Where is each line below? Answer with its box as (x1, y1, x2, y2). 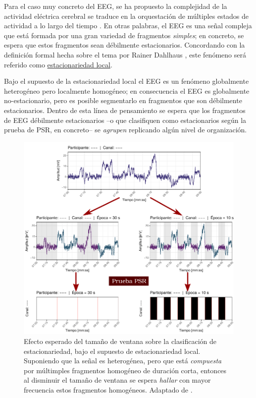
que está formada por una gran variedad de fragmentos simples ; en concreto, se (4, 30, 244, 40)
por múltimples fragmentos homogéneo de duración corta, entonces (24, 365, 227, 375)
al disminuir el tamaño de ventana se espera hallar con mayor (24, 375, 211, 385)
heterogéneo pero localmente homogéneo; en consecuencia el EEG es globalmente (4, 85, 250, 96)
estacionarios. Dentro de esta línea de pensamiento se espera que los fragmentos (4, 105, 246, 115)
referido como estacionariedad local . (4, 59, 112, 69)
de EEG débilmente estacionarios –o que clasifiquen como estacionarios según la (4, 114, 247, 125)
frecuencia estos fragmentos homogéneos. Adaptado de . (24, 384, 193, 395)
